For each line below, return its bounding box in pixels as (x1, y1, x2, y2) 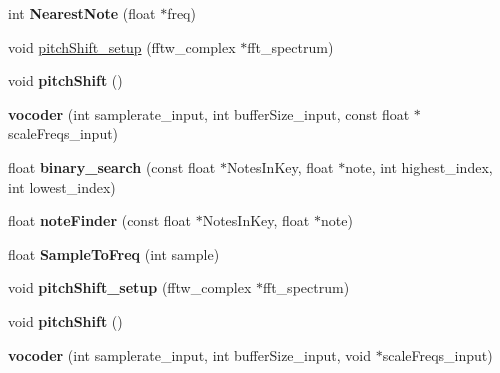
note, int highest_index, (345, 156, 493, 177)
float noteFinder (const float (8, 210, 192, 231)
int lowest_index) (8, 176, 116, 197)
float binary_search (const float (8, 156, 216, 177)
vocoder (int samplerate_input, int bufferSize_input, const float (8, 103, 410, 124)
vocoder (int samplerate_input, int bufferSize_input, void (8, 344, 371, 365)
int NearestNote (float (8, 3, 156, 23)
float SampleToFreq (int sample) (8, 243, 220, 264)
